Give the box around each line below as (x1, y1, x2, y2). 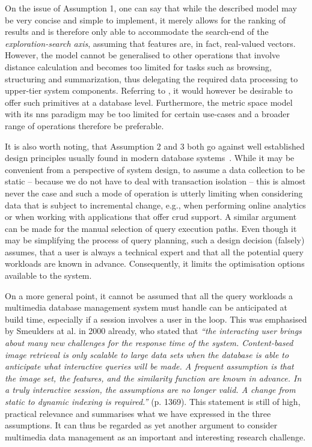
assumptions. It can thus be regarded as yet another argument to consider (5, 419, 278, 431)
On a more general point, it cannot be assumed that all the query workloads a (5, 289, 293, 302)
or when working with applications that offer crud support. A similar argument (5, 210, 297, 223)
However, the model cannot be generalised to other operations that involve (5, 49, 280, 61)
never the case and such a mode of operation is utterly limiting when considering (5, 186, 303, 199)
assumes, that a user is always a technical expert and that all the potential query (5, 245, 304, 258)
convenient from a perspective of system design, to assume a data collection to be (5, 163, 305, 175)
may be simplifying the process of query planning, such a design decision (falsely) (5, 234, 305, 246)
